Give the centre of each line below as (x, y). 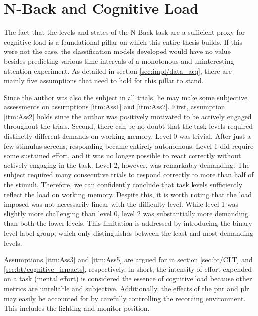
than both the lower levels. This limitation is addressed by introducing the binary (128, 223)
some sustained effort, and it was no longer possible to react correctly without (123, 155)
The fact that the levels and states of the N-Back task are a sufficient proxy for (125, 32)
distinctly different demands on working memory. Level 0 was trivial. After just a (127, 136)
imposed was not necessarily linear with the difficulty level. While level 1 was (121, 204)
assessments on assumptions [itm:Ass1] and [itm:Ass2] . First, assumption (115, 107)
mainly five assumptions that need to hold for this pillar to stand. (104, 80)
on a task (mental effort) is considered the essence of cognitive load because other (128, 279)
